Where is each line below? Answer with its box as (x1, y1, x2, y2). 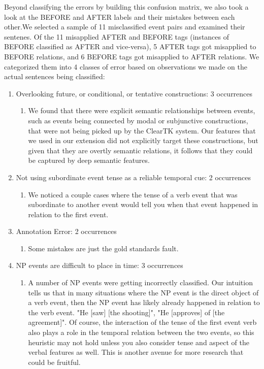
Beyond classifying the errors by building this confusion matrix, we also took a (4, 2, 249, 12)
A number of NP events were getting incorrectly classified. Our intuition (28, 277, 253, 288)
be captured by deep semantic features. (28, 155, 150, 165)
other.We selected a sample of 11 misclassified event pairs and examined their (4, 21, 245, 32)
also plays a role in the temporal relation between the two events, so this (28, 327, 254, 338)
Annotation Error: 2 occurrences (16, 226, 117, 237)
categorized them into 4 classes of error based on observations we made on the (4, 61, 247, 72)
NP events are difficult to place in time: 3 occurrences (16, 260, 183, 271)
